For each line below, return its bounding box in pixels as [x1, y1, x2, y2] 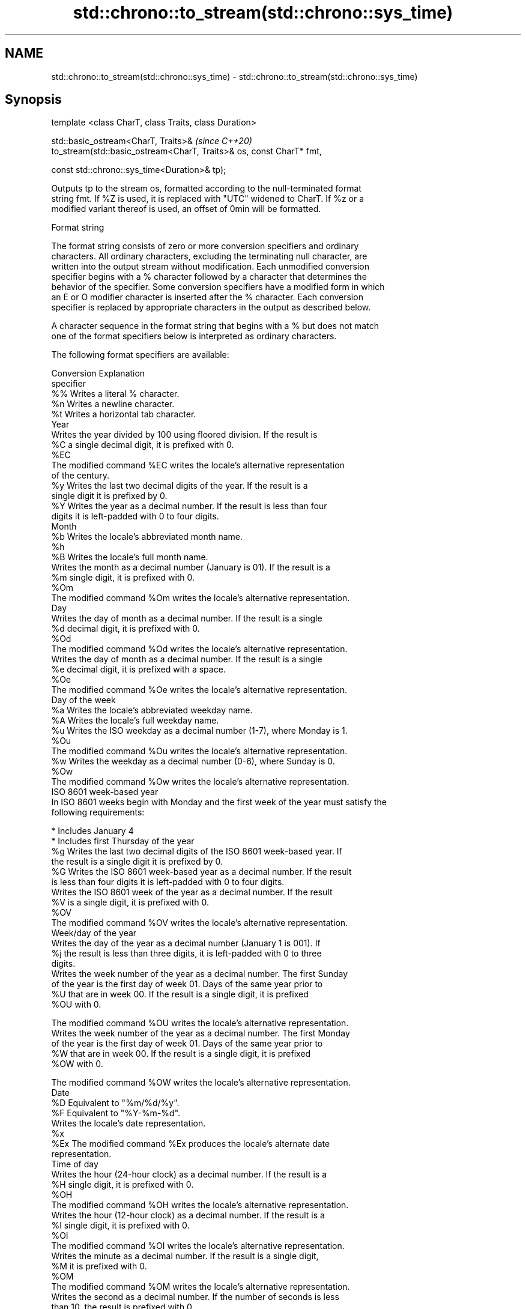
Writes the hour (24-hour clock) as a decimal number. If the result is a [51, 1169, 327, 1180]
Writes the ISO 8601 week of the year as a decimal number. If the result [51, 887, 333, 898]
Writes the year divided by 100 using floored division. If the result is [51, 429, 318, 440]
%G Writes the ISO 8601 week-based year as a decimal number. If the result [51, 866, 352, 877]
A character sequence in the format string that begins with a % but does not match [51, 321, 379, 331]
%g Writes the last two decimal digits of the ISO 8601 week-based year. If [51, 846, 342, 857]
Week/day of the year [51, 928, 137, 939]
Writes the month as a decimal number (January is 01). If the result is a [51, 562, 330, 573]
